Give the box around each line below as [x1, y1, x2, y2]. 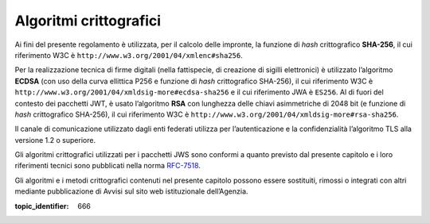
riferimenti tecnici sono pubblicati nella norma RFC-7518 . [14, 161, 201, 171]
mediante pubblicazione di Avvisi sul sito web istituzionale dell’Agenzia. [14, 186, 248, 196]
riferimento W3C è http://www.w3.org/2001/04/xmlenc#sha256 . [14, 50, 243, 60]
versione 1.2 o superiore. [14, 135, 96, 144]
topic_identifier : [14, 201, 69, 210]
